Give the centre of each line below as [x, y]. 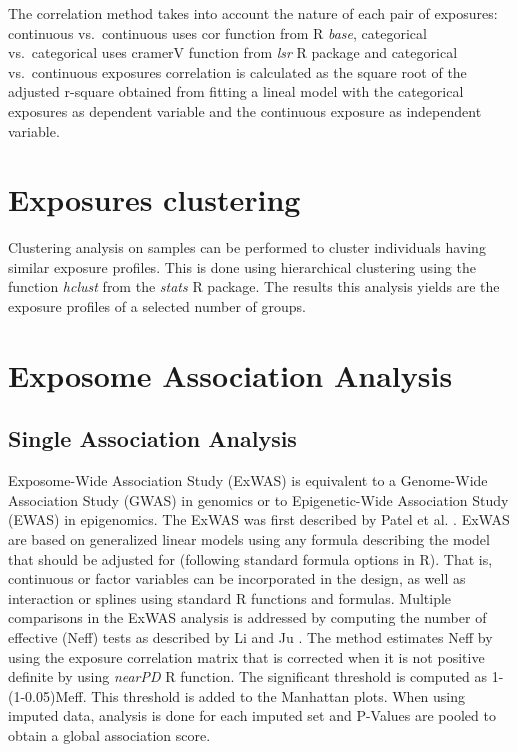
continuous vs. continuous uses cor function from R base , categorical [217, 32]
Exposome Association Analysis [230, 374]
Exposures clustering [154, 199]
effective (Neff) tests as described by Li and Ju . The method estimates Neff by [250, 636]
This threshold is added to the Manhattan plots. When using [278, 695]
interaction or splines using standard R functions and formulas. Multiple [230, 597]
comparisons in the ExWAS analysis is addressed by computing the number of [247, 617]
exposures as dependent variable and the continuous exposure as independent [245, 110]
